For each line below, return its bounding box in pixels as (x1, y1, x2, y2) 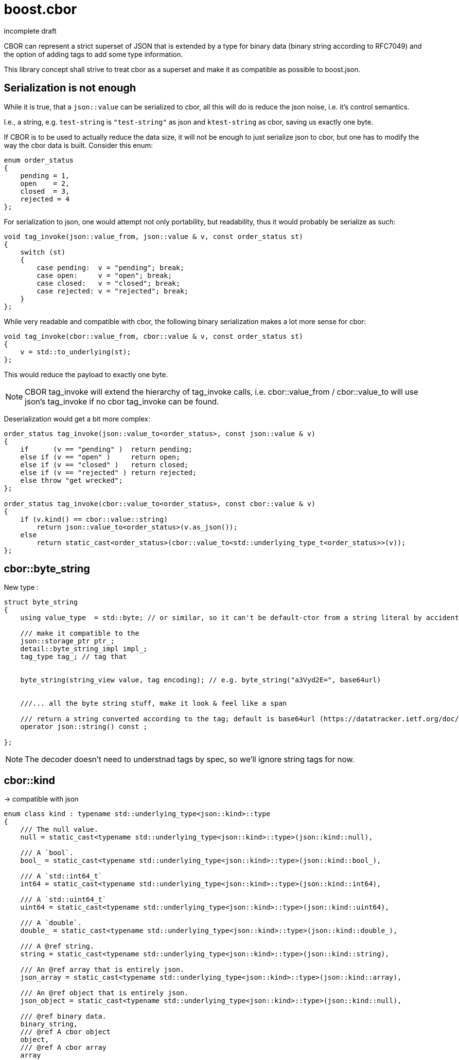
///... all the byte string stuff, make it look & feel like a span (20, 699, 287, 708)
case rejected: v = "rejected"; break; (36, 287, 189, 295)
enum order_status (4, 156, 74, 164)
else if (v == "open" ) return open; (20, 453, 180, 461)
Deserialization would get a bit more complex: (4, 414, 150, 423)
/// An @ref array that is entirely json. (20, 966, 184, 974)
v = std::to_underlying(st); (20, 347, 131, 356)
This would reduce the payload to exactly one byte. (4, 370, 168, 379)
